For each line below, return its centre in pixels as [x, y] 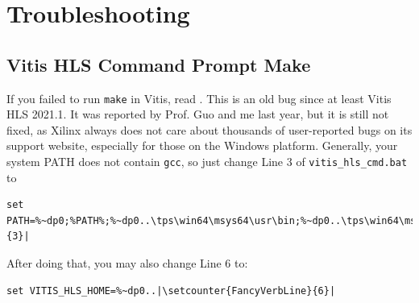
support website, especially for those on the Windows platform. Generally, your [202, 145]
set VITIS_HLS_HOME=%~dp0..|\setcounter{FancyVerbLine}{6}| [171, 291]
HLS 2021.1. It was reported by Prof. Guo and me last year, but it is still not [198, 114]
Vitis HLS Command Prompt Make [159, 64]
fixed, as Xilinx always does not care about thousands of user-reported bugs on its [209, 129]
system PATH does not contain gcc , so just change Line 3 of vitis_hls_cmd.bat [207, 162]
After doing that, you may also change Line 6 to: [127, 263]
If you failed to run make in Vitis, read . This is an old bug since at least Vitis [199, 98]
